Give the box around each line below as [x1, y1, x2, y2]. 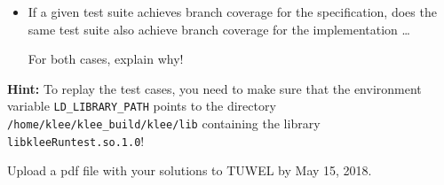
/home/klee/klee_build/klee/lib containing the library [7, 114, 321, 133]
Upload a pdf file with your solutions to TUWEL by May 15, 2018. [7, 161, 372, 180]
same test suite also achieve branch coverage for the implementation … [28, 19, 410, 38]
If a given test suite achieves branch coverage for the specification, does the [28, 3, 437, 20]
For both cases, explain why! [28, 50, 184, 68]
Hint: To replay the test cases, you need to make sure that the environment [7, 79, 422, 97]
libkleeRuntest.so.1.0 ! [7, 131, 145, 150]
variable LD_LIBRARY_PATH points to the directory [7, 96, 276, 115]
